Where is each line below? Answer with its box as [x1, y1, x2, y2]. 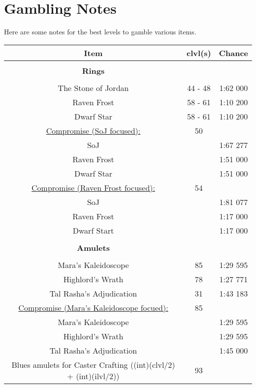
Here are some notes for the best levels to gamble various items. [4, 27, 196, 37]
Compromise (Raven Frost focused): [32, 181, 156, 193]
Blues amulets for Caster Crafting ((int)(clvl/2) [11, 358, 175, 370]
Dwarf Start [72, 224, 114, 236]
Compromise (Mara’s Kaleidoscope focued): [18, 301, 168, 313]
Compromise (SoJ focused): [46, 124, 141, 136]
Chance [219, 47, 248, 59]
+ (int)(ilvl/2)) [67, 370, 120, 382]
